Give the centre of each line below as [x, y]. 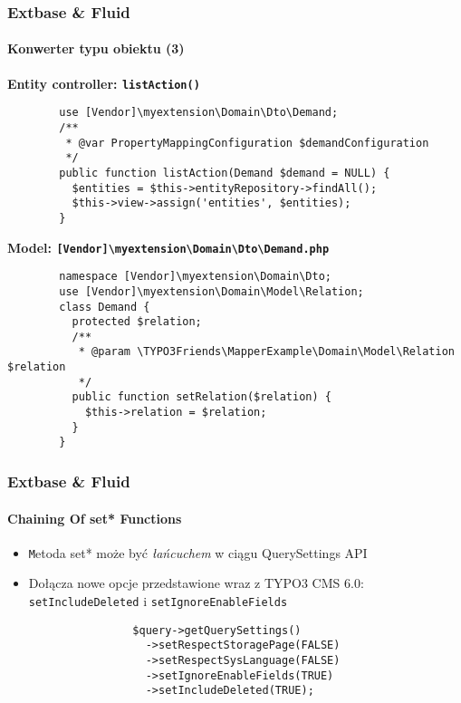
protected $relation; [137, 322]
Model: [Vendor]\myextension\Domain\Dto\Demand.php [168, 247]
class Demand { [105, 307]
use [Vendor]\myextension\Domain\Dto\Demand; [199, 113]
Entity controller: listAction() [104, 83]
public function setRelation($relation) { [202, 397]
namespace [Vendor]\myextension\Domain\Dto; [195, 277]
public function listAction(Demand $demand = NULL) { [225, 173]
